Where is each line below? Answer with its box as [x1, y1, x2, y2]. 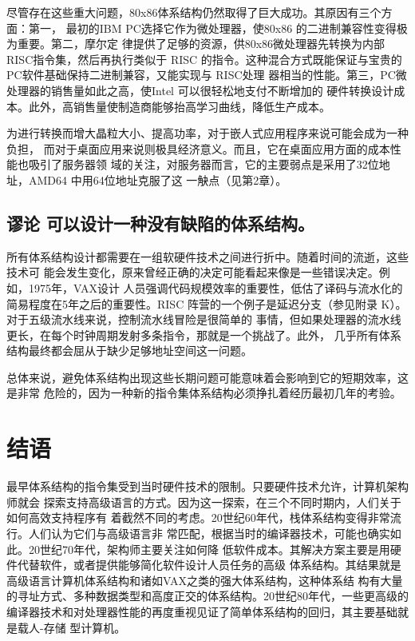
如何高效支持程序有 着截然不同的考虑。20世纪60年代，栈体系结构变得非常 [6, 509, 390, 526]
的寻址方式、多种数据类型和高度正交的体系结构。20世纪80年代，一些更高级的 [6, 587, 409, 604]
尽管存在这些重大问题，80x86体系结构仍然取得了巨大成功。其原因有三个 [6, 4, 381, 20]
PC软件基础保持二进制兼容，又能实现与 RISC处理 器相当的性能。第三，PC [6, 66, 396, 83]
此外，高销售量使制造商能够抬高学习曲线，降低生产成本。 [28, 98, 330, 114]
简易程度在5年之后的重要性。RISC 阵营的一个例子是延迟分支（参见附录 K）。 [6, 295, 407, 312]
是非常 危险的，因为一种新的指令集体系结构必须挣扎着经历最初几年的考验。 [6, 384, 401, 401]
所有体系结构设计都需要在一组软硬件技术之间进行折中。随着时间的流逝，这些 [6, 248, 409, 265]
